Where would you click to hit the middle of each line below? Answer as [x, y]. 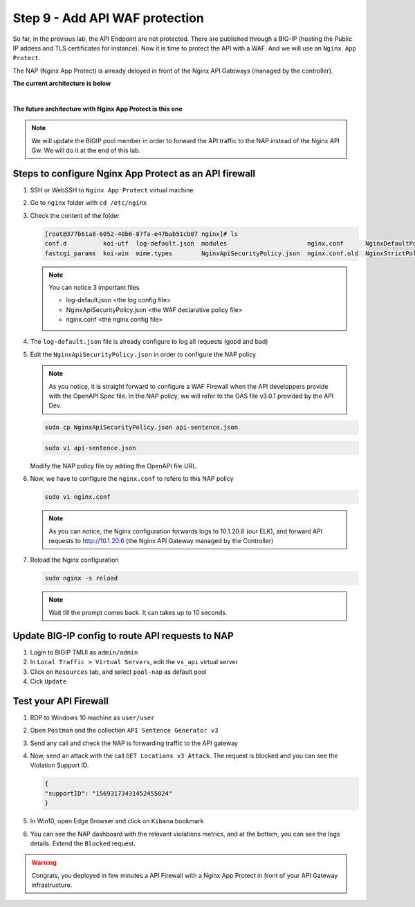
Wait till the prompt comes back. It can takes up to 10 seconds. [138, 612]
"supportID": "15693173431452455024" [109, 793]
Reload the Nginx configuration [74, 560]
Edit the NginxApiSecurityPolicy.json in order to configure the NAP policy [143, 354]
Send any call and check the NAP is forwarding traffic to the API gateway [134, 743]
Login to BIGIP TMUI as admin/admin [84, 652]
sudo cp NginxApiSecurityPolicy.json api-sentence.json [141, 428]
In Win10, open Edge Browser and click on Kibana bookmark [117, 821]
